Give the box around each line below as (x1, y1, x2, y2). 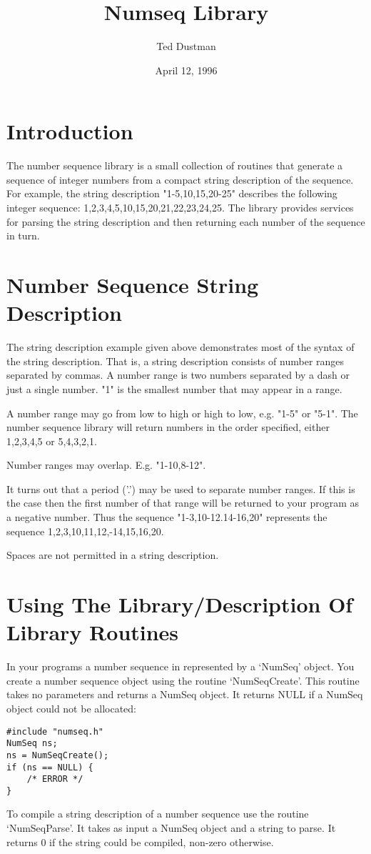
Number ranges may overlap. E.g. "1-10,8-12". (6, 457, 206, 472)
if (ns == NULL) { (6, 762, 93, 773)
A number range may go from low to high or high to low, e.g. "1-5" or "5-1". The (6, 405, 358, 420)
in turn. (6, 228, 40, 243)
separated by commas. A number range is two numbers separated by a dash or (6, 367, 350, 382)
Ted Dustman (156, 39, 216, 54)
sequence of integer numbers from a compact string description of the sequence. (6, 172, 354, 187)
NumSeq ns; (6, 738, 58, 749)
